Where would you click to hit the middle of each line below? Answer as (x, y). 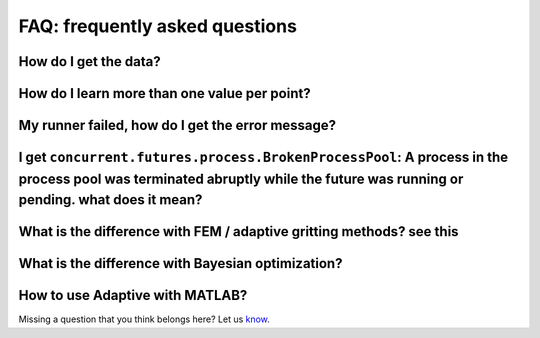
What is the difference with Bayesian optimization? (180, 263)
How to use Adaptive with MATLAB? (133, 295)
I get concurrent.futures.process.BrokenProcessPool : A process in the (263, 157)
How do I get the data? (89, 61)
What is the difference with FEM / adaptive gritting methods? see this (238, 231)
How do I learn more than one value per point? (164, 93)
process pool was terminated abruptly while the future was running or (241, 178)
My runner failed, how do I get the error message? (177, 125)
